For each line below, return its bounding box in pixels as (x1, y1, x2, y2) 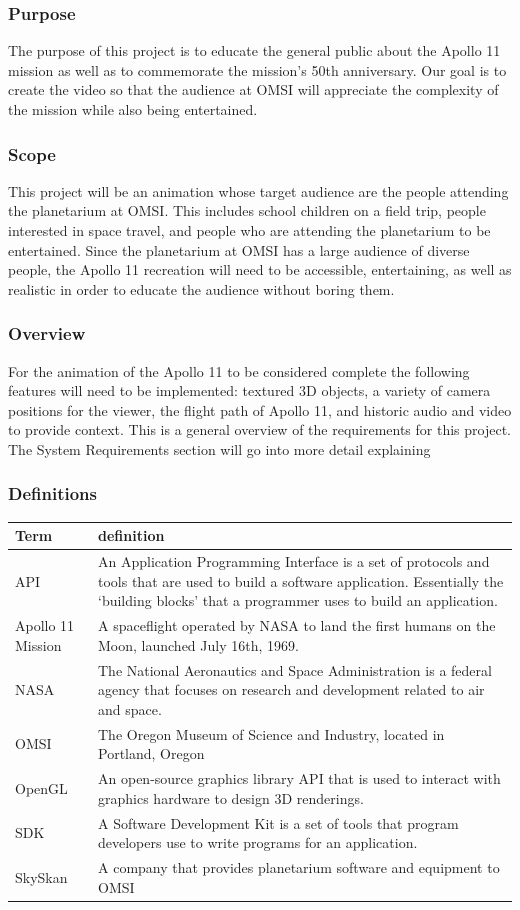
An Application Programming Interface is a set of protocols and (98, 551, 490, 572)
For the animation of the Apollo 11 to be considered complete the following (8, 360, 470, 381)
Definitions (8, 481, 97, 506)
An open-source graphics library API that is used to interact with (98, 768, 501, 789)
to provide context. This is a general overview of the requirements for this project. (8, 419, 512, 440)
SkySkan (15, 866, 68, 887)
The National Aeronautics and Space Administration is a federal (98, 659, 492, 680)
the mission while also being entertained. (8, 99, 258, 119)
